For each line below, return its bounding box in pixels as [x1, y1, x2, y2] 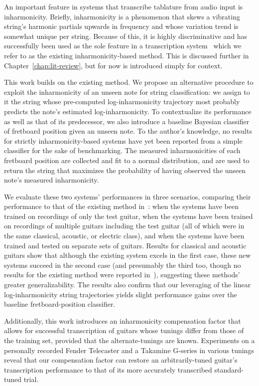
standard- [214, 364, 244, 375]
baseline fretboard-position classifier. [4, 299, 116, 309]
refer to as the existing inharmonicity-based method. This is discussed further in [4, 50, 249, 60]
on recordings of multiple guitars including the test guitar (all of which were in [4, 220, 245, 231]
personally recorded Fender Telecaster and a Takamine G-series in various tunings [4, 345, 254, 355]
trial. [23, 374, 39, 385]
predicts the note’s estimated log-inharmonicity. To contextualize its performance [4, 106, 252, 116]
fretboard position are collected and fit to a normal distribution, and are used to [4, 155, 250, 165]
